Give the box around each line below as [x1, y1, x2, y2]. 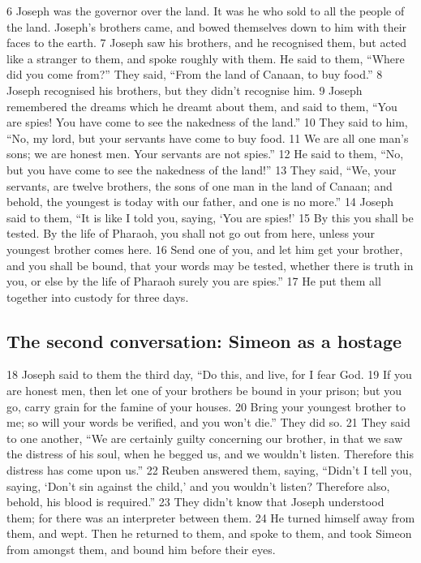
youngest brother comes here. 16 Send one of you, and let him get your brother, [6, 240, 403, 257]
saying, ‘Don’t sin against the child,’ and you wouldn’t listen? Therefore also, [6, 477, 390, 494]
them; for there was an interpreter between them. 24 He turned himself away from [6, 509, 415, 526]
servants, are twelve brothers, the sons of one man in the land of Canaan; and [6, 177, 393, 194]
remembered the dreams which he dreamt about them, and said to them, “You [6, 97, 397, 114]
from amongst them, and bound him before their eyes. [6, 541, 276, 558]
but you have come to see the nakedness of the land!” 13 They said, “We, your [6, 161, 397, 178]
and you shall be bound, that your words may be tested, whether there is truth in [6, 256, 414, 273]
